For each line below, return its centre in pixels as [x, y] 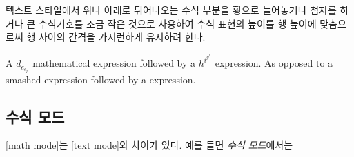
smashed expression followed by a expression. [101, 79]
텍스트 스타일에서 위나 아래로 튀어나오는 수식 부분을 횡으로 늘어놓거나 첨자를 [171, 10]
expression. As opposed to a [274, 63]
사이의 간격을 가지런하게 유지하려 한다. [122, 37]
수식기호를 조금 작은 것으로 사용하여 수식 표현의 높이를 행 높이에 [177, 23]
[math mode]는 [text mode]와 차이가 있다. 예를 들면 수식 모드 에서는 [149, 145]
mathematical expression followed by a [114, 63]
